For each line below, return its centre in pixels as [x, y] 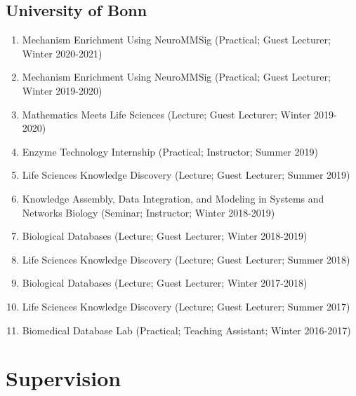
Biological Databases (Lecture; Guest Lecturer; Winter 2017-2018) [165, 283]
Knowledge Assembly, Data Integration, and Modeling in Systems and [173, 198]
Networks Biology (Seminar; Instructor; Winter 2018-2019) [149, 212]
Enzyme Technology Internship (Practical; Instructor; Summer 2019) [170, 151]
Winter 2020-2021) [62, 53]
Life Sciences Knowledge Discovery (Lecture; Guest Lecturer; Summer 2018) [186, 259]
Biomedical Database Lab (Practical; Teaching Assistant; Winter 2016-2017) [186, 330]
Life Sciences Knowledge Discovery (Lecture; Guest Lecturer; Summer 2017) [186, 306]
